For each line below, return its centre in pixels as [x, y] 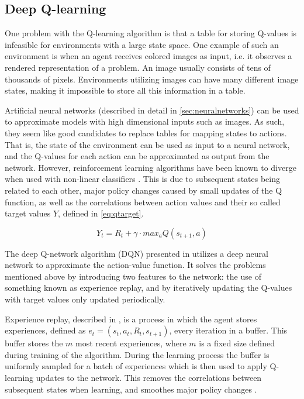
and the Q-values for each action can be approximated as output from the [137, 156]
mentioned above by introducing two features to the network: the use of [133, 276]
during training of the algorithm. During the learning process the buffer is [137, 354]
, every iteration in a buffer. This [228, 330]
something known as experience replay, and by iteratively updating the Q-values [148, 288]
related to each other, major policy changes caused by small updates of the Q [144, 190]
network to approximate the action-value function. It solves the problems [135, 265]
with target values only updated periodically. [85, 299]
